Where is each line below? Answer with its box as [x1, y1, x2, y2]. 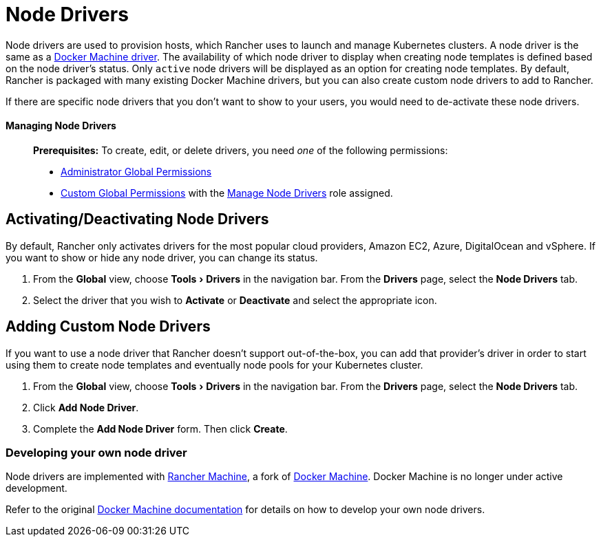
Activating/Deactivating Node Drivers [6, 210, 269, 228]
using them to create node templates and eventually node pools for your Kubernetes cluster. [6, 358, 423, 371]
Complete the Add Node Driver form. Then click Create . [33, 422, 288, 435]
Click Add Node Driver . [33, 401, 139, 413]
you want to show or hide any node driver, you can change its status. [6, 251, 318, 263]
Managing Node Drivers [6, 120, 116, 132]
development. [6, 482, 67, 495]
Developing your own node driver [6, 446, 187, 460]
